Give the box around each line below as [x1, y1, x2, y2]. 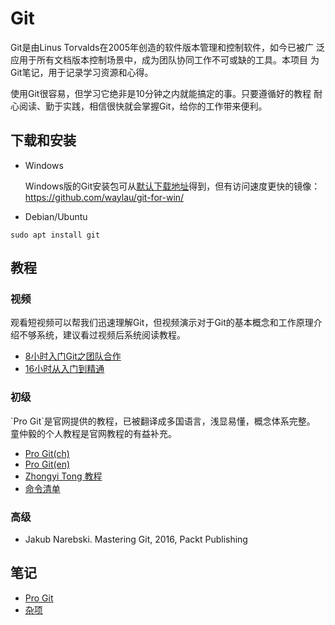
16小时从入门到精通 [24, 363, 105, 375]
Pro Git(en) [24, 458, 71, 470]
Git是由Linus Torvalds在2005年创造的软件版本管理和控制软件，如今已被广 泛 [10, 41, 325, 53]
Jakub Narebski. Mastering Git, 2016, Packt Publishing [24, 533, 248, 546]
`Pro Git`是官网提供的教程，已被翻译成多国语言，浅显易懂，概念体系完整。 [10, 415, 316, 427]
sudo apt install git [10, 230, 101, 240]
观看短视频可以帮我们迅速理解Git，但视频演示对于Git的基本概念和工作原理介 [10, 317, 323, 329]
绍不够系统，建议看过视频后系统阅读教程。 [10, 329, 186, 341]
